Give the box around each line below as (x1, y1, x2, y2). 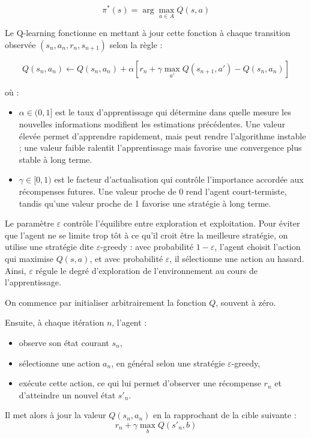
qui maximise (5, 252, 53, 265)
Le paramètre (5, 217, 54, 230)
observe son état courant (19, 336, 109, 348)
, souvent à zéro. (216, 296, 276, 308)
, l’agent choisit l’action (214, 240, 301, 253)
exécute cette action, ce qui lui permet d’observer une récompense (19, 377, 261, 389)
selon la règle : (109, 38, 163, 50)
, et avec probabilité (89, 252, 163, 265)
